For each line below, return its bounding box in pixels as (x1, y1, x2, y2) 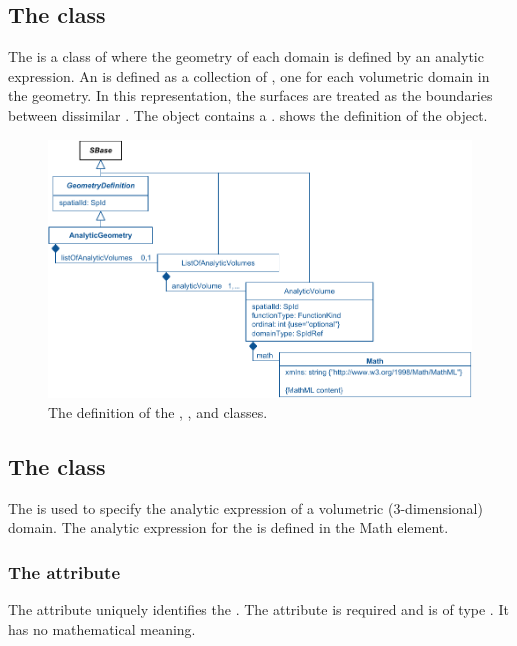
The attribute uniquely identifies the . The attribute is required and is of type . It (8, 598, 509, 619)
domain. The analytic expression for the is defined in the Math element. (8, 517, 449, 538)
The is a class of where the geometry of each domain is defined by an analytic (8, 46, 484, 67)
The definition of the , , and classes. (48, 401, 268, 422)
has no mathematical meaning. (8, 618, 196, 639)
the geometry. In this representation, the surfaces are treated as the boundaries (8, 85, 493, 106)
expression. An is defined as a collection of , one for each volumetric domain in (8, 65, 490, 86)
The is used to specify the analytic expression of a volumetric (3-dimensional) (8, 497, 483, 518)
